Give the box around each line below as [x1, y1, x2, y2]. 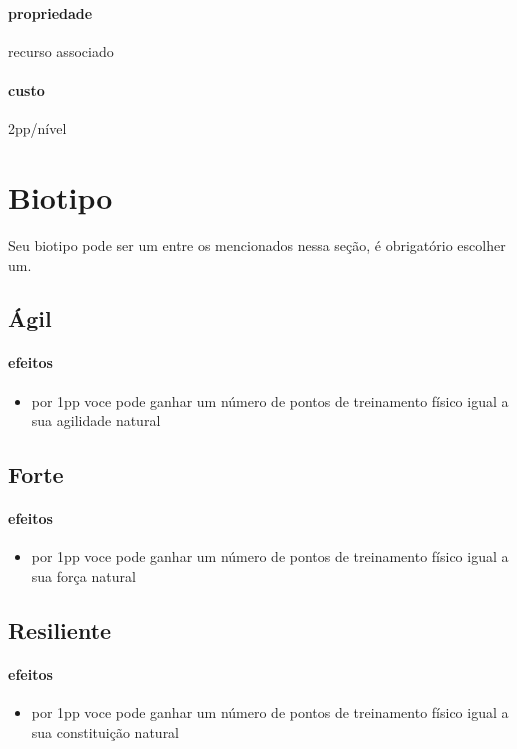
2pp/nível [8, 118, 67, 139]
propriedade [8, 2, 93, 23]
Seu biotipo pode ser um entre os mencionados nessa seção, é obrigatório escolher [8, 234, 506, 255]
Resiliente [8, 615, 112, 646]
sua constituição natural [31, 721, 180, 742]
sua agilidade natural [31, 410, 161, 431]
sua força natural [31, 566, 136, 587]
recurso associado [8, 40, 114, 61]
